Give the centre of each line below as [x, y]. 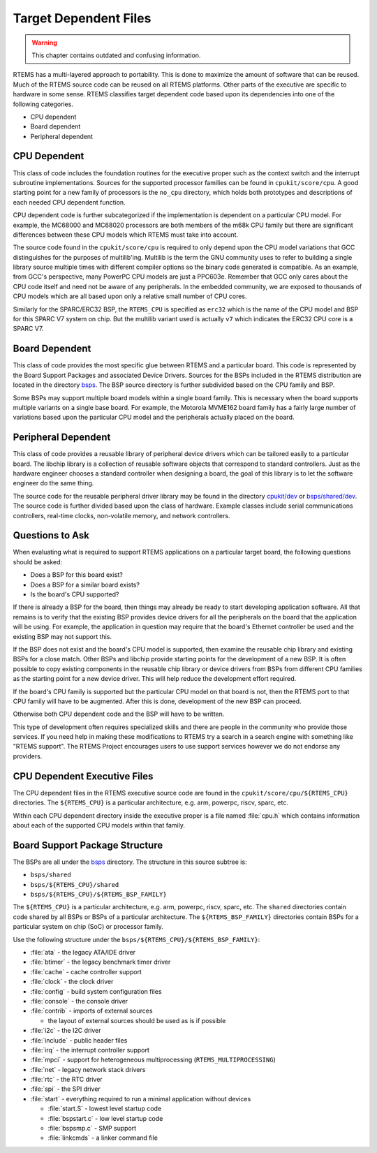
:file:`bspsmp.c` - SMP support [92, 1129]
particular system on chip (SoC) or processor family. [88, 927]
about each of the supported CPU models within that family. [99, 825]
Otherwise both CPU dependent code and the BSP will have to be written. [119, 714]
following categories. [43, 104]
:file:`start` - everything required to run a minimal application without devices [141, 1099]
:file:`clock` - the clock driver [72, 982]
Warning [44, 43]
